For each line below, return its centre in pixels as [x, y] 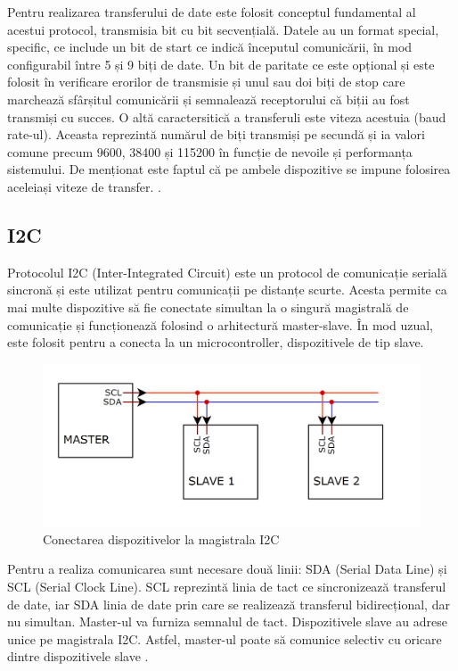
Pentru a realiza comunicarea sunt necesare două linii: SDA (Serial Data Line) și [227, 569]
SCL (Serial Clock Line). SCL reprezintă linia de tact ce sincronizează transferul [227, 587]
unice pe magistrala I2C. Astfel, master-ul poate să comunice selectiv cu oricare [225, 638]
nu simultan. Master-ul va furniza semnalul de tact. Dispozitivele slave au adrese [227, 621]
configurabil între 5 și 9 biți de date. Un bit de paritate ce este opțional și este [221, 64]
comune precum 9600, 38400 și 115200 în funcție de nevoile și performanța [210, 151]
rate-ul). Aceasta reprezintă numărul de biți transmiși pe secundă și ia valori [216, 134]
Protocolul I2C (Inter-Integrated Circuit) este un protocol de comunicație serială [227, 272]
